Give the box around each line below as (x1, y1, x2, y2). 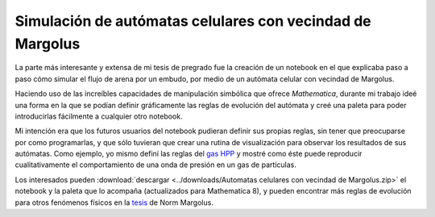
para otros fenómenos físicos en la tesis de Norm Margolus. (14, 198, 213, 207)
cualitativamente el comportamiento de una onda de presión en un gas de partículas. (14, 160, 297, 169)
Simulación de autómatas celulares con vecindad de (14, 12, 372, 30)
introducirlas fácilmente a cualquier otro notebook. (14, 111, 183, 121)
